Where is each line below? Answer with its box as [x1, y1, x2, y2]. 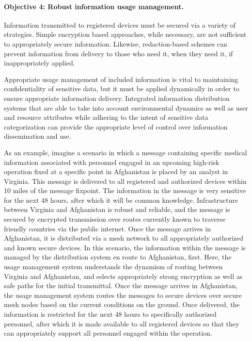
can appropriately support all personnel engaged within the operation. [4, 328, 212, 338]
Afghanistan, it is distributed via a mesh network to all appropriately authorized [4, 233, 244, 243]
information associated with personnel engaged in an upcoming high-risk [4, 157, 220, 167]
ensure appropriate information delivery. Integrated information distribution [4, 93, 230, 103]
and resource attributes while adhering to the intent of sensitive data [4, 112, 208, 122]
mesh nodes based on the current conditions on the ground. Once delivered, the [4, 299, 240, 309]
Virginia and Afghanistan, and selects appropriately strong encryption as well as [4, 271, 243, 281]
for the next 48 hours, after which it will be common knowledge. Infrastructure [4, 195, 238, 205]
